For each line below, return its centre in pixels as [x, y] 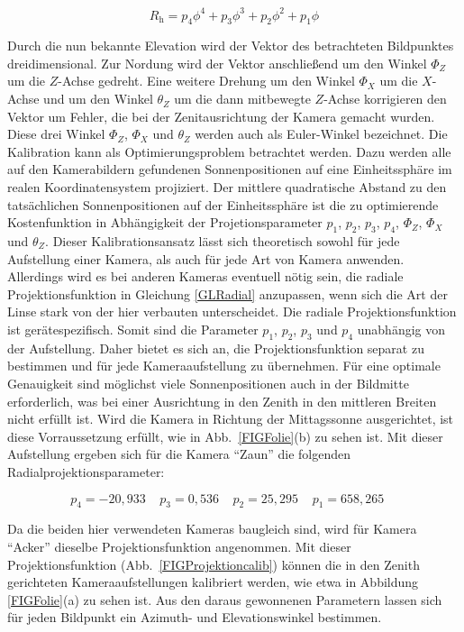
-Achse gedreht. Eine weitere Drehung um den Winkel [206, 81]
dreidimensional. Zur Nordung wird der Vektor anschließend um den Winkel [217, 63]
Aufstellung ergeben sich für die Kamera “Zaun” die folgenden [179, 454]
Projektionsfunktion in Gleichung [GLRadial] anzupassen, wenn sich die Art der [227, 293]
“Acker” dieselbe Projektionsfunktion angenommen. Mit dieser [179, 546]
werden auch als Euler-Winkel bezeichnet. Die [321, 134]
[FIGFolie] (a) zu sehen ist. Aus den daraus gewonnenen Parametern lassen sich [225, 599]
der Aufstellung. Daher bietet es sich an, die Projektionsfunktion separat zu [216, 348]
